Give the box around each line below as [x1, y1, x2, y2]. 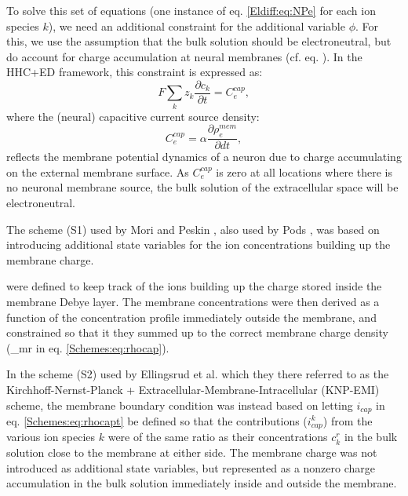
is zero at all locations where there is [216, 163, 393, 180]
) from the [322, 412, 373, 429]
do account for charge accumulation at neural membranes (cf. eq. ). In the [6, 48, 362, 64]
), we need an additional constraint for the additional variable [48, 17, 345, 34]
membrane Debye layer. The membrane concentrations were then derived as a [6, 293, 380, 309]
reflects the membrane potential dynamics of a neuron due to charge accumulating [6, 148, 402, 165]
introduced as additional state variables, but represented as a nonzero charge [6, 459, 376, 476]
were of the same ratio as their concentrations [107, 429, 328, 445]
